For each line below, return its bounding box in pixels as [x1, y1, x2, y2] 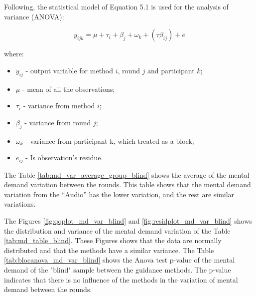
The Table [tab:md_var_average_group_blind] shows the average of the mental [4, 169, 250, 180]
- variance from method [23, 100, 95, 111]
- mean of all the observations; [22, 83, 115, 94]
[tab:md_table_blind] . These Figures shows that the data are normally [4, 235, 222, 246]
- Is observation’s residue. [25, 152, 103, 163]
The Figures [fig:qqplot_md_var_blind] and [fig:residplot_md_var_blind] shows [4, 215, 252, 226]
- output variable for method [25, 65, 114, 75]
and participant [147, 65, 195, 75]
